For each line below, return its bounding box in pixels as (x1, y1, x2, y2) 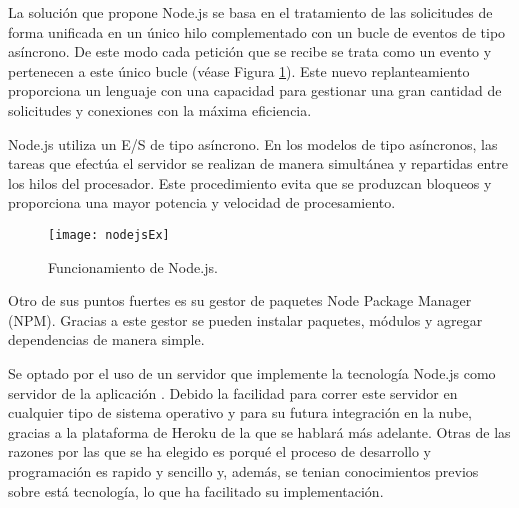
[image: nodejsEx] (48, 227, 170, 242)
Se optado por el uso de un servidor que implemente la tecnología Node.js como (8, 362, 496, 383)
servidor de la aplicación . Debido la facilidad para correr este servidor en (8, 382, 458, 403)
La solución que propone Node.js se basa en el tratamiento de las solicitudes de (8, 2, 493, 22)
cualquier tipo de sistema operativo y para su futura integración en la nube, (8, 402, 473, 423)
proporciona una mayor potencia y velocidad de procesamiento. (8, 192, 396, 213)
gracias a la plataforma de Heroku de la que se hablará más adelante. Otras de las (8, 421, 511, 442)
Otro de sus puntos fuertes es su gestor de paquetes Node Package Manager (8, 290, 472, 311)
